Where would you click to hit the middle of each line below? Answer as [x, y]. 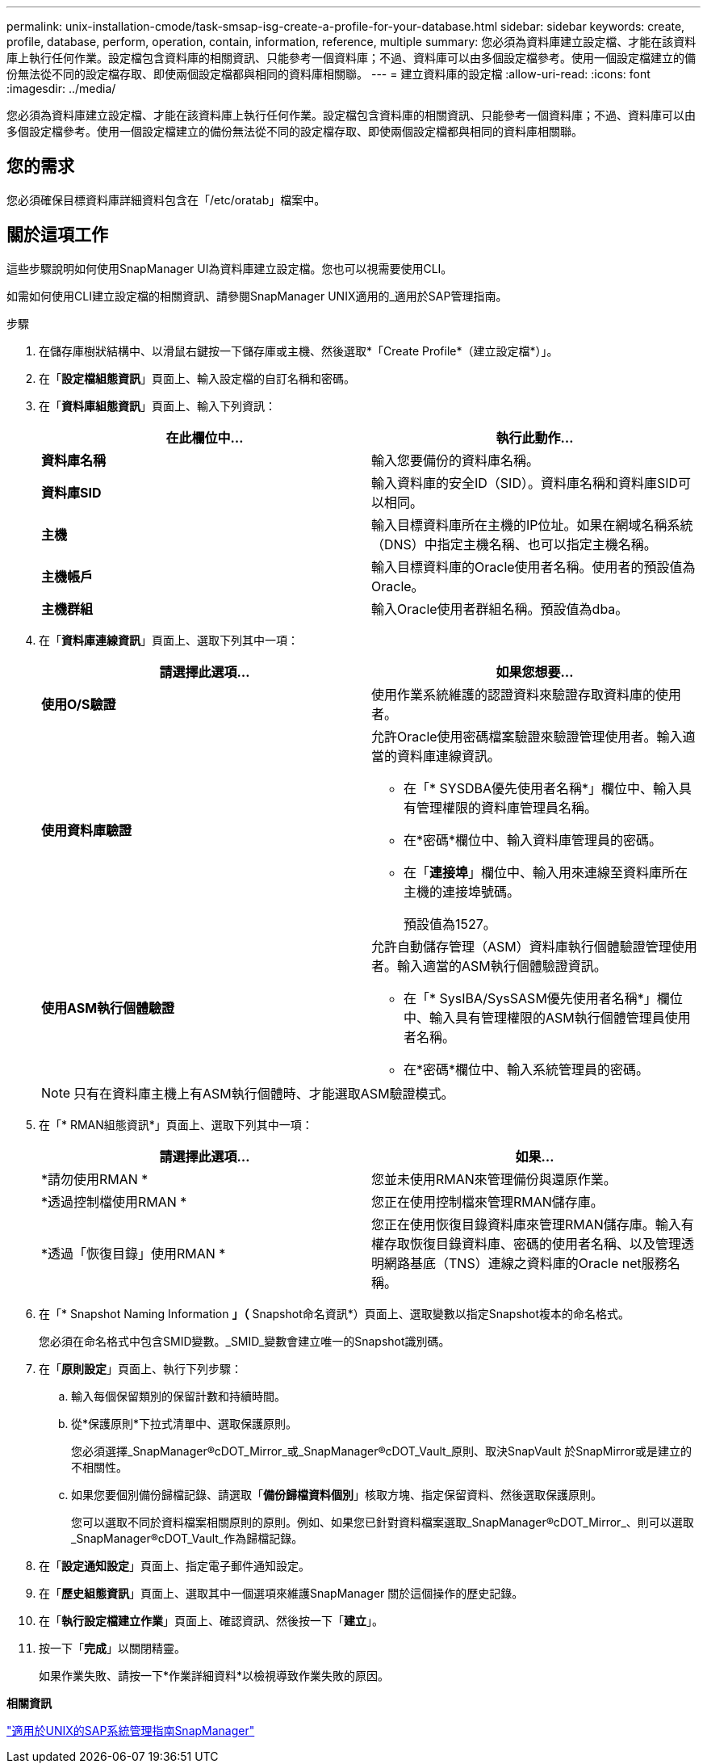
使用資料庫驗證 [87, 830]
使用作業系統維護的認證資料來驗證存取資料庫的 [514, 694]
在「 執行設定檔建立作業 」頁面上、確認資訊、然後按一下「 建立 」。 [211, 1620]
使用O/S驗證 [79, 704]
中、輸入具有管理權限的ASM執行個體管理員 [534, 1017]
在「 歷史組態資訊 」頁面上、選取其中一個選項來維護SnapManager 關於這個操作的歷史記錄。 [281, 1593]
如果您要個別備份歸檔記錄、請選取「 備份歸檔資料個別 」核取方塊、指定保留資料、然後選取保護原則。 [337, 1494]
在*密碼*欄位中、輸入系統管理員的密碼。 [527, 1069]
